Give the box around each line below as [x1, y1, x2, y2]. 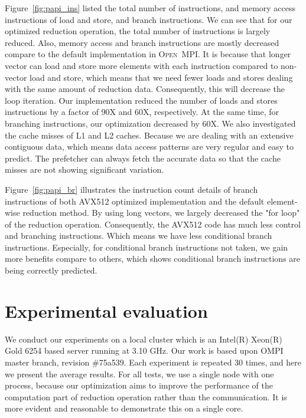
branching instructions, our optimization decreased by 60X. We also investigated [5, 117, 296, 129]
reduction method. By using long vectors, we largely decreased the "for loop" [22, 206, 300, 219]
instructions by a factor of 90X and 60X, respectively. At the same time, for [5, 106, 279, 118]
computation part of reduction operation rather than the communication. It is [5, 390, 287, 403]
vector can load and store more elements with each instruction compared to [5, 59, 278, 71]
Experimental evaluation [5, 298, 208, 322]
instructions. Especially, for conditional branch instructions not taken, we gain [5, 241, 288, 253]
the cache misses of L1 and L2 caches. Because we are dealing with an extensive [5, 129, 294, 141]
